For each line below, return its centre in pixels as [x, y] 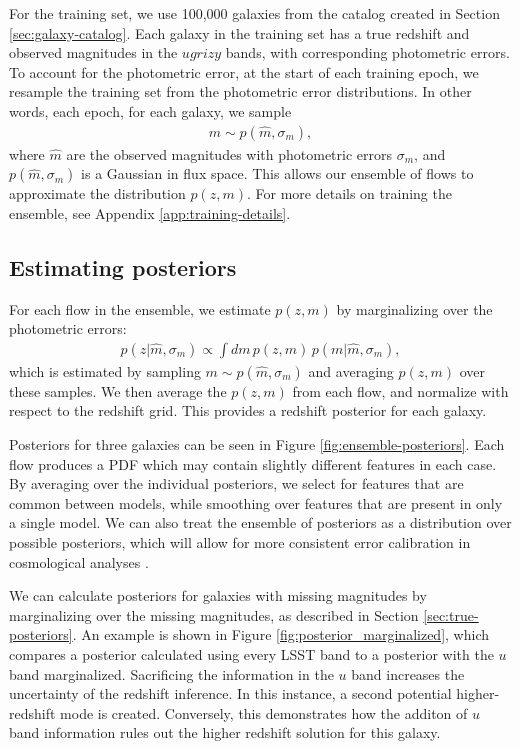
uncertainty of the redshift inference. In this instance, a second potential [230, 693]
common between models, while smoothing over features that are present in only [256, 502]
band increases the [408, 673]
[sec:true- [451, 614]
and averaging [351, 370]
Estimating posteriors [123, 266]
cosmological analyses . [79, 561]
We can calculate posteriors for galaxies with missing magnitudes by [218, 595]
